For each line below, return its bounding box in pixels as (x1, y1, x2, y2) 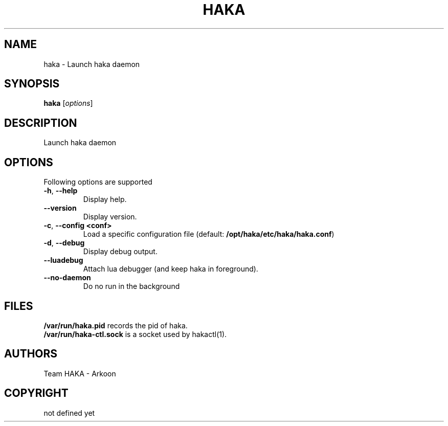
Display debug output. (83, 247, 158, 256)
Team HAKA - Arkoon (43, 369, 116, 378)
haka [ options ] (43, 99, 93, 108)
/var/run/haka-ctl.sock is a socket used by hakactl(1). (43, 329, 227, 339)
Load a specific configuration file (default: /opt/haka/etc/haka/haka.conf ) (83, 230, 334, 239)
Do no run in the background (83, 282, 180, 291)
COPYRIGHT (4, 387, 69, 400)
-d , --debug (43, 238, 85, 248)
